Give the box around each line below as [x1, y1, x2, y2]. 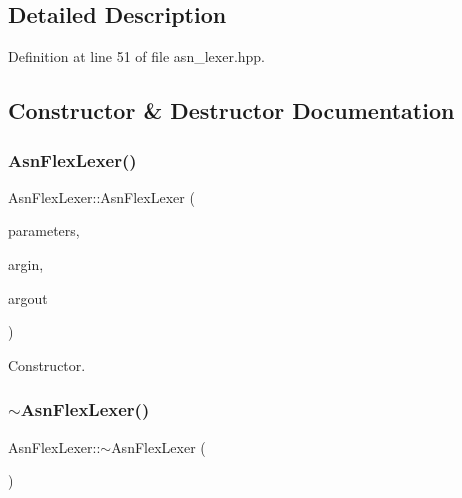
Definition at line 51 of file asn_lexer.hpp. [8, 46, 266, 67]
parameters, [8, 220, 80, 241]
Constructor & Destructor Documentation [8, 95, 455, 126]
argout [8, 287, 48, 308]
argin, [8, 253, 44, 274]
